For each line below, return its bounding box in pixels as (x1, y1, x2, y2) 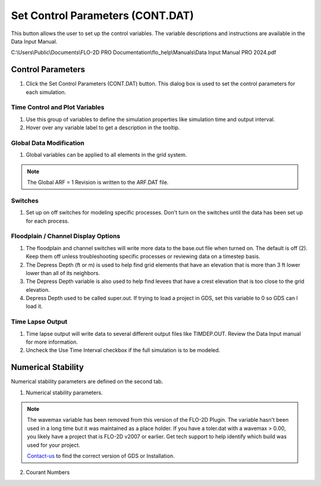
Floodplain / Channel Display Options (11, 232, 121, 241)
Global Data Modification (11, 139, 84, 147)
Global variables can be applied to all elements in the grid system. (26, 151, 187, 158)
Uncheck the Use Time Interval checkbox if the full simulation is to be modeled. (26, 347, 221, 354)
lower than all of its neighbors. (26, 269, 100, 276)
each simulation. (26, 88, 67, 95)
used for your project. (27, 441, 80, 448)
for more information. (26, 338, 78, 345)
